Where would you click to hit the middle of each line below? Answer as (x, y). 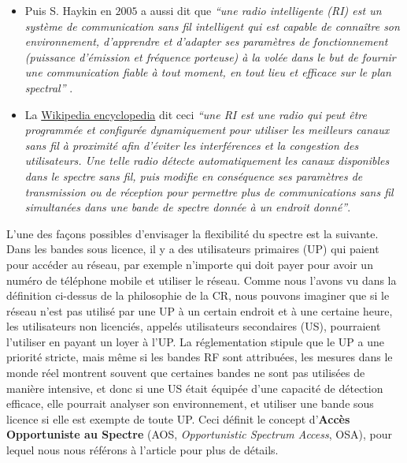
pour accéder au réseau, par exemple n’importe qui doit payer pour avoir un (190, 264)
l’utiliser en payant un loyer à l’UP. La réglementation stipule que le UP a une (195, 341)
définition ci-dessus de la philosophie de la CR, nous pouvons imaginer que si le (198, 295)
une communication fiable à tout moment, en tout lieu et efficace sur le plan (208, 72)
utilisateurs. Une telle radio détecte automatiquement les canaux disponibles (207, 161)
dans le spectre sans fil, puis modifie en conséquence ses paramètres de (194, 175)
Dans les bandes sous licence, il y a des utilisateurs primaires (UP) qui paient (193, 249)
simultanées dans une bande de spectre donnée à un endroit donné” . (188, 207)
